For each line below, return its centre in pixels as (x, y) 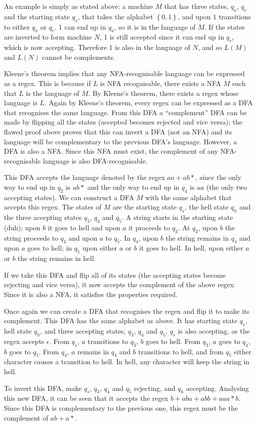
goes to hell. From (173, 341)
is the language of (53, 93)
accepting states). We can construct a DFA (69, 197)
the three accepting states (43, 217)
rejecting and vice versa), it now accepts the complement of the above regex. (120, 284)
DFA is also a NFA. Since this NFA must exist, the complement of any (111, 151)
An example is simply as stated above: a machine (79, 6)
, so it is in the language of (155, 26)
